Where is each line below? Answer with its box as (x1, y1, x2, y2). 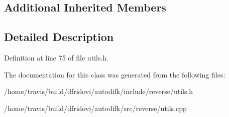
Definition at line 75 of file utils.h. (4, 52, 108, 62)
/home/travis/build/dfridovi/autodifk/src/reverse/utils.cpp (4, 102, 187, 113)
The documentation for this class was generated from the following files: (4, 69, 225, 79)
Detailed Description (4, 29, 114, 44)
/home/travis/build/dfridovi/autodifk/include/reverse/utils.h (4, 86, 193, 96)
